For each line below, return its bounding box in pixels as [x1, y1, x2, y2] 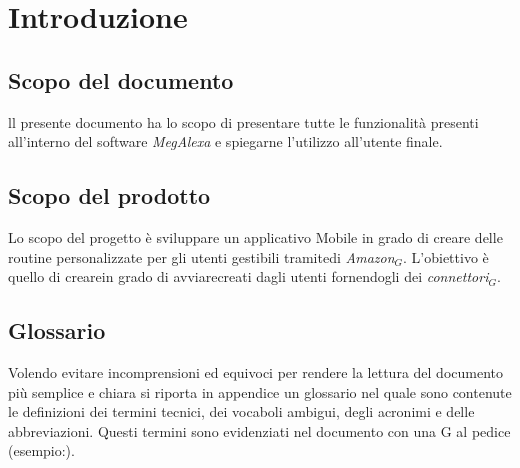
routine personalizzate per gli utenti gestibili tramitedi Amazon [8, 246, 395, 267]
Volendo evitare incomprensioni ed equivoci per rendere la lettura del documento [8, 361, 503, 382]
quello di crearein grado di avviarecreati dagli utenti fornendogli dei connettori [8, 266, 489, 287]
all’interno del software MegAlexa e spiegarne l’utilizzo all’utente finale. [8, 131, 443, 152]
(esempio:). [8, 440, 75, 461]
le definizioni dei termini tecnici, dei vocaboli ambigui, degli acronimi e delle [8, 401, 475, 422]
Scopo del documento [8, 64, 234, 95]
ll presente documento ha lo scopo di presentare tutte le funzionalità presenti [8, 111, 479, 132]
